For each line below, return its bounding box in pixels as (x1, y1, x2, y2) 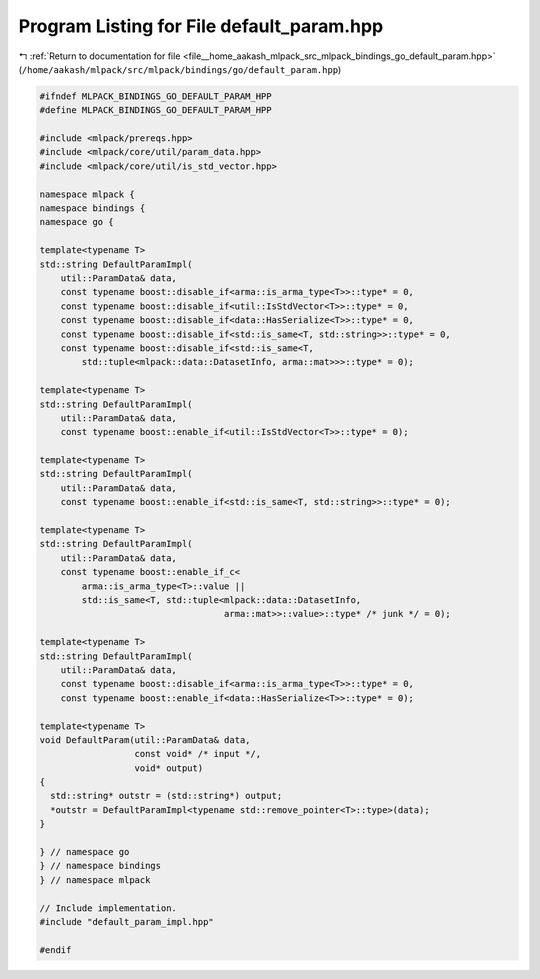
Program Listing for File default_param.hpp (18, 15, 384, 37)
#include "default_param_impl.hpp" (39, 916, 214, 927)
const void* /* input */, (134, 748, 262, 760)
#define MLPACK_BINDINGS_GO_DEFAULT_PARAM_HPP (39, 105, 272, 116)
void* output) (134, 762, 204, 774)
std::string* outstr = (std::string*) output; (50, 790, 283, 802)
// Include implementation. (39, 902, 177, 914)
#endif (39, 944, 72, 955)
